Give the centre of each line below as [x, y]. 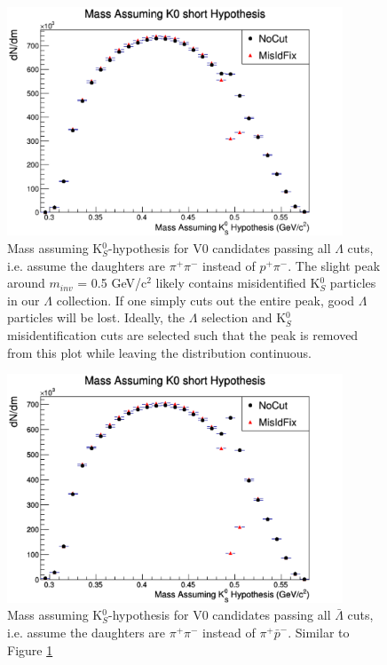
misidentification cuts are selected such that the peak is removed [183, 335]
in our [24, 300]
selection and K [244, 317]
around [26, 283]
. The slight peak [334, 265]
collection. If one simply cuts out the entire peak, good [205, 300]
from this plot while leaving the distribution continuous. [159, 352]
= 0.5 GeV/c [112, 283]
